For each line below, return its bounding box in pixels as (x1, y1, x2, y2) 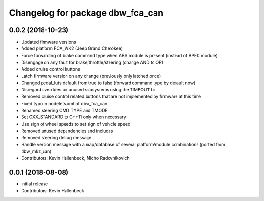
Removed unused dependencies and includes (21, 128, 113, 134)
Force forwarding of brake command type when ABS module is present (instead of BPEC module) (21, 52, 218, 58)
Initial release (21, 181, 48, 187)
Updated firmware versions (21, 39, 77, 45)
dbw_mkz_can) (21, 148, 52, 154)
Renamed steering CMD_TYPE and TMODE (21, 107, 108, 113)
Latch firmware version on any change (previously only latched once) (21, 73, 161, 79)
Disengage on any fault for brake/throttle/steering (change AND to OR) (21, 59, 164, 66)
